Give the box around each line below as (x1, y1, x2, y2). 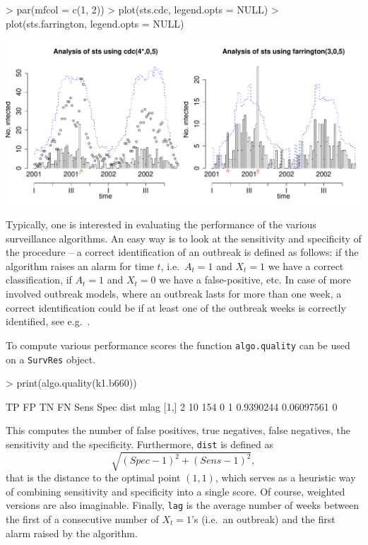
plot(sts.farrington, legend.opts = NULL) (6, 16, 184, 30)
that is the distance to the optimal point (6, 470, 181, 485)
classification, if (6, 272, 72, 287)
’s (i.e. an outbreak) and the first (191, 511, 336, 526)
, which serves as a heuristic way (215, 470, 356, 485)
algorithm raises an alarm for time (6, 258, 154, 273)
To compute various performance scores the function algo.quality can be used (6, 337, 350, 352)
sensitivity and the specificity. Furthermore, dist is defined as (6, 436, 273, 451)
